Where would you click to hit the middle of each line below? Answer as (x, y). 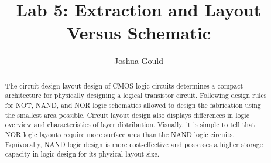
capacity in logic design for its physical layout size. (82, 154)
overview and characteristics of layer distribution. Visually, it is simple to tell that (130, 125)
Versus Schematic (139, 33)
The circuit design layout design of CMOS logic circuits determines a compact (124, 85)
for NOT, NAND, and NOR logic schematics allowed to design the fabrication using (133, 105)
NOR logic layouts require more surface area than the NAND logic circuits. (120, 134)
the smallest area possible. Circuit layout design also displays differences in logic (127, 115)
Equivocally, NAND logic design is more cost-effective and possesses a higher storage (134, 144)
